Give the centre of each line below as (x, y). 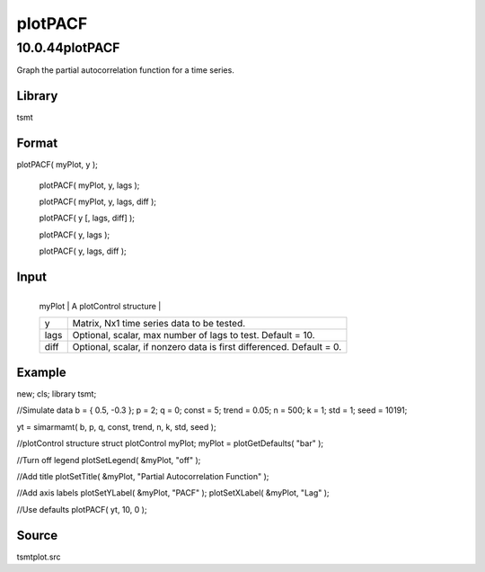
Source (37, 535)
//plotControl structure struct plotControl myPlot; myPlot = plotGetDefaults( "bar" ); (170, 443)
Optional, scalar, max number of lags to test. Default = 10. (194, 335)
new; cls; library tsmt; (57, 393)
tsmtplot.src (39, 557)
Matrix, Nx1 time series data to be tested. (159, 324)
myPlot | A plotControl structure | (100, 307)
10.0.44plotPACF (68, 48)
